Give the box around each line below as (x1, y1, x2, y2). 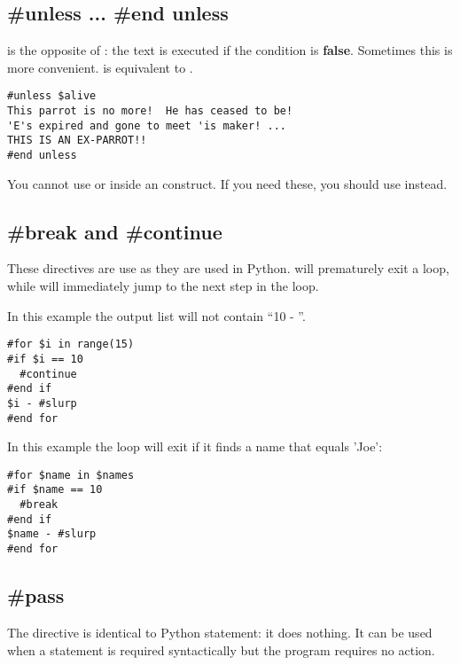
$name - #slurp (7, 528, 97, 541)
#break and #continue (7, 217, 222, 245)
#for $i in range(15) (7, 338, 135, 351)
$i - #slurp (7, 396, 77, 410)
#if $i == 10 (7, 352, 83, 365)
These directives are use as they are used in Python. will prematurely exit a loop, (7, 259, 449, 278)
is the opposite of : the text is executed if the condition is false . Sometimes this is (7, 41, 453, 59)
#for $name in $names (7, 468, 135, 481)
